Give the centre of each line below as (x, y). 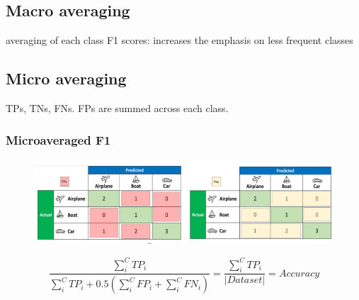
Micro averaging (66, 78)
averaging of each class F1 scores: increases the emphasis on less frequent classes (179, 40)
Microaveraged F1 (58, 139)
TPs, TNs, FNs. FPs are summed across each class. (117, 108)
